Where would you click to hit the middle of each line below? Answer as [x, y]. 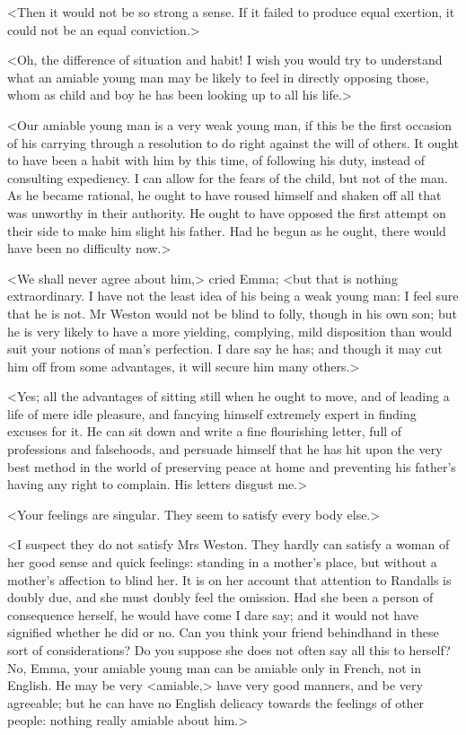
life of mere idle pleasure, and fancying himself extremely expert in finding [212, 413]
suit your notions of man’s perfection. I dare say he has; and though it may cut [225, 349]
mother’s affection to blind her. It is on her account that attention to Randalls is [229, 579]
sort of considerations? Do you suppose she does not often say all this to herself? [229, 650]
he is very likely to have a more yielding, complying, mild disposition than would [230, 331]
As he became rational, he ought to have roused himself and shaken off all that [224, 195]
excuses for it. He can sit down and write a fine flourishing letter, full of [205, 431]
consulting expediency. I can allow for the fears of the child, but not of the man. [228, 177]
